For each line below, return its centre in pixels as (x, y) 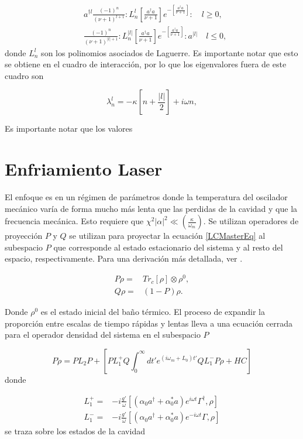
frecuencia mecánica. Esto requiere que (74, 221)
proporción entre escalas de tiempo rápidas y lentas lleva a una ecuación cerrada (149, 323)
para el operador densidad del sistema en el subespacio (103, 335)
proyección (24, 236)
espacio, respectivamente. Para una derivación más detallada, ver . (124, 258)
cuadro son (24, 75)
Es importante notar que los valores (69, 128)
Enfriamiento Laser (84, 169)
